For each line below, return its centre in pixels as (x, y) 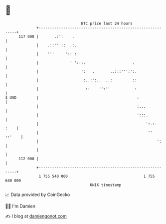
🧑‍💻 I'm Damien (20, 206)
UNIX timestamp (106, 185)
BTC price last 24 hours (107, 23)
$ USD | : (72, 98)
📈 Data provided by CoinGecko (38, 195)
